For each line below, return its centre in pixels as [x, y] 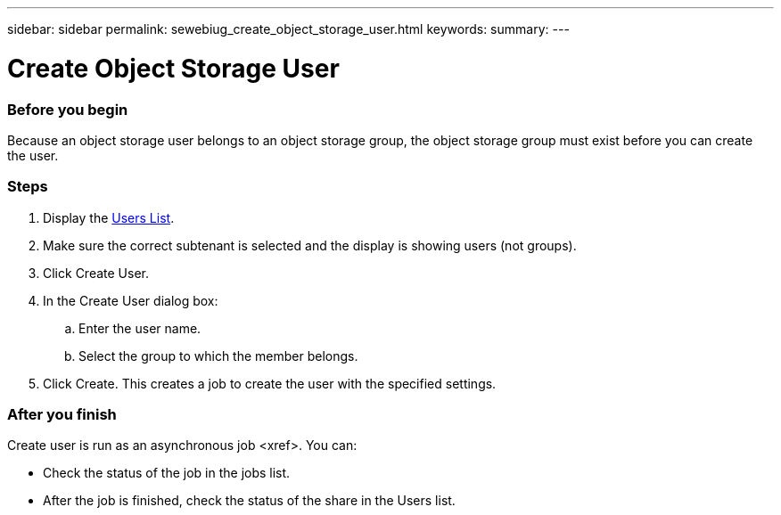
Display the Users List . [109, 217]
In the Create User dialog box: [131, 300]
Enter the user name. [140, 328]
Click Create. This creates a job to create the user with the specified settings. [270, 383]
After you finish [62, 414]
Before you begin [68, 109]
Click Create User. [96, 273]
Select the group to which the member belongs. [218, 356]
